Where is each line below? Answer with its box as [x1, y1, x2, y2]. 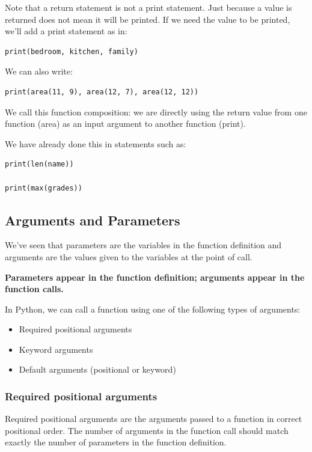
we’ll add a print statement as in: [5, 25, 127, 37]
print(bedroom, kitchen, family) [5, 47, 138, 56]
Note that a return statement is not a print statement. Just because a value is [5, 1, 292, 13]
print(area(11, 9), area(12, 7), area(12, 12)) [5, 87, 199, 96]
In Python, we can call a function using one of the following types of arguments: [5, 302, 301, 315]
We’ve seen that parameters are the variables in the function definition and [5, 239, 282, 251]
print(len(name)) [5, 160, 74, 169]
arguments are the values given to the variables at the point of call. [5, 250, 252, 263]
